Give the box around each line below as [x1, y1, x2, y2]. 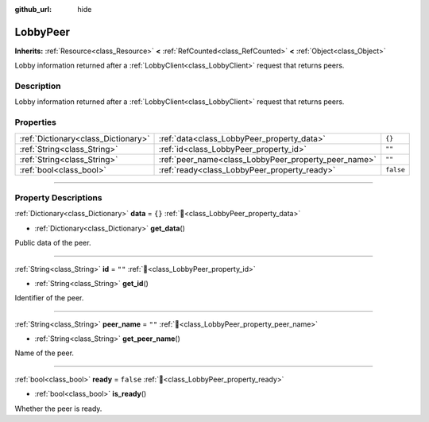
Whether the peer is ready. [14, 404, 102, 413]
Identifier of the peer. [14, 293, 84, 303]
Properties [14, 117, 57, 128]
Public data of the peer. [14, 238, 91, 248]
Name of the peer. [14, 348, 75, 358]
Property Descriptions [14, 192, 102, 203]
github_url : [14, 5, 52, 14]
